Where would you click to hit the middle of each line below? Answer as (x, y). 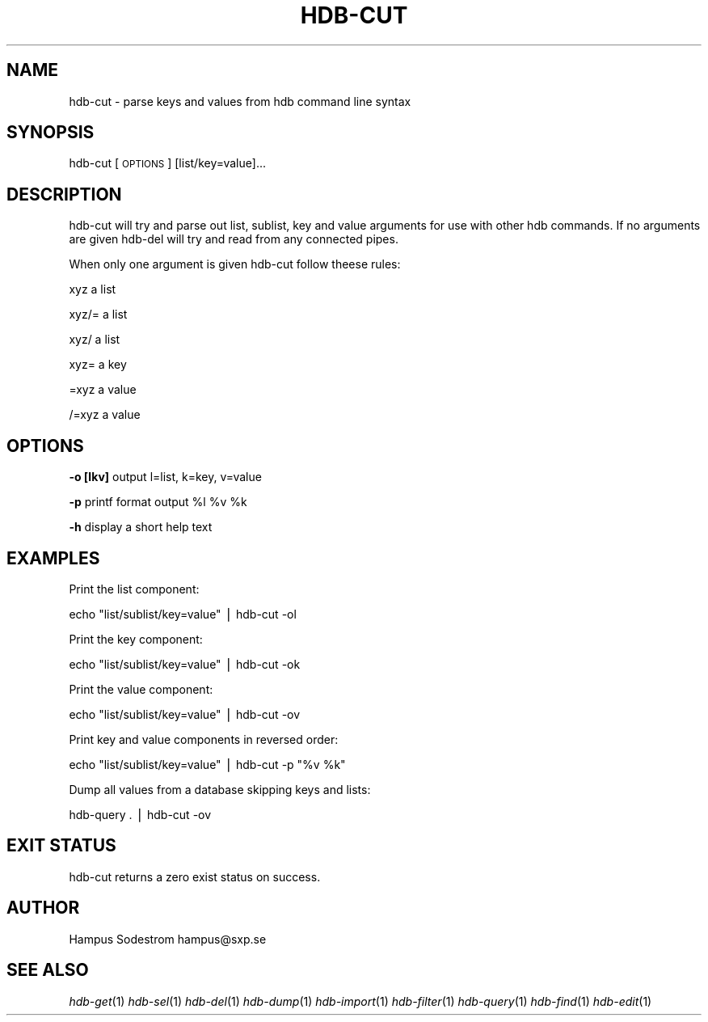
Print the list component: (134, 589)
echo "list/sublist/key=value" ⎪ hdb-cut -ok (185, 664)
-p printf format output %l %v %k (158, 502)
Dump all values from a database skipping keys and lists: (220, 789)
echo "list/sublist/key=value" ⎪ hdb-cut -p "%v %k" (207, 764)
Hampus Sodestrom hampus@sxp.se (168, 939)
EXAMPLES (53, 558)
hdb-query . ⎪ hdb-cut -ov (140, 814)
